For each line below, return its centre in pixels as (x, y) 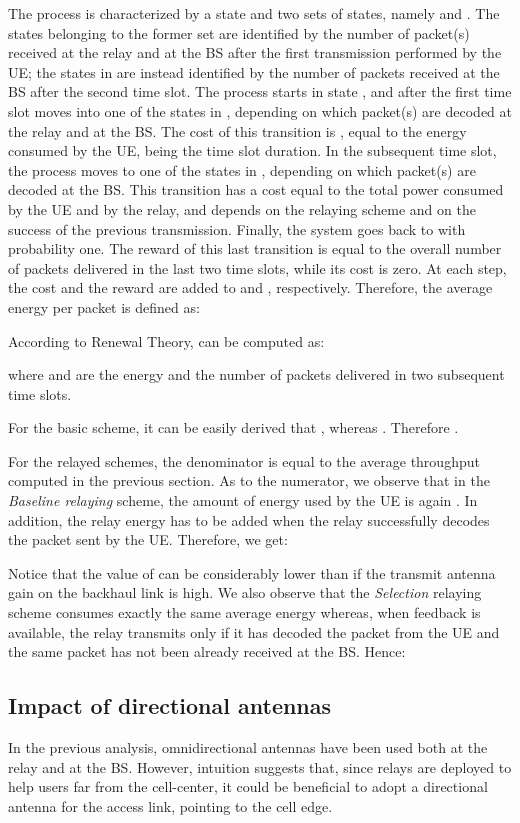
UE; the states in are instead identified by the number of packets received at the (254, 71)
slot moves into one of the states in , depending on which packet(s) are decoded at (260, 110)
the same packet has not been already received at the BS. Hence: (207, 651)
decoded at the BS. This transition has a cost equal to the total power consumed (256, 189)
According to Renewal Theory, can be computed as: (166, 340)
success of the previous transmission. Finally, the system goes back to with (237, 228)
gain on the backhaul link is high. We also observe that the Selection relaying (245, 592)
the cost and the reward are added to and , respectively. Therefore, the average (250, 287)
